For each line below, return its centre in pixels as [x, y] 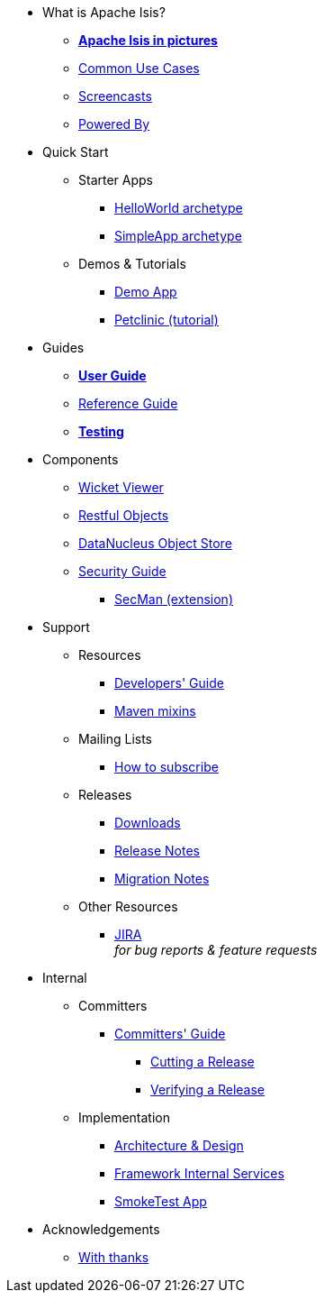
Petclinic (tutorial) [166, 320]
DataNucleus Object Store [155, 543]
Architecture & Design [179, 1145]
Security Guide [122, 571]
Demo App [146, 292]
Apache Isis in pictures [148, 40]
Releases [105, 795]
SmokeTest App [161, 1201]
